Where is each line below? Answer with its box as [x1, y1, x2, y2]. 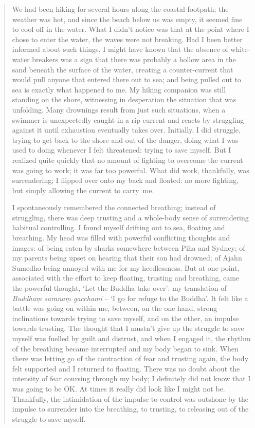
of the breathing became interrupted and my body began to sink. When [12, 343, 239, 353]
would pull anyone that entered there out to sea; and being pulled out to [12, 74, 241, 85]
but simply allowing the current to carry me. [12, 184, 154, 195]
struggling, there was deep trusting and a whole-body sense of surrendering [12, 212, 249, 222]
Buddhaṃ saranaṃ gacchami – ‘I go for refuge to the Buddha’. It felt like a [12, 292, 248, 303]
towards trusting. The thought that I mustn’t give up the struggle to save [12, 323, 244, 333]
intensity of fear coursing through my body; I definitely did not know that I [12, 373, 251, 384]
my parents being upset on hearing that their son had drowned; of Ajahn [12, 252, 242, 263]
